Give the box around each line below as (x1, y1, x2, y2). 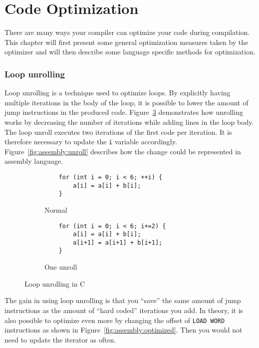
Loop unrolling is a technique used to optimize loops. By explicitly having (4, 87, 231, 98)
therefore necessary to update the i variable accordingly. (4, 136, 177, 147)
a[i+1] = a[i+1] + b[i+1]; (73, 239, 163, 246)
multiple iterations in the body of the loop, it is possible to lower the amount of (4, 97, 249, 107)
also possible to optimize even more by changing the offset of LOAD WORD (4, 315, 225, 325)
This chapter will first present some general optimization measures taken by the (4, 36, 249, 47)
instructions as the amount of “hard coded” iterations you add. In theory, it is (4, 305, 244, 315)
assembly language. (4, 156, 63, 166)
